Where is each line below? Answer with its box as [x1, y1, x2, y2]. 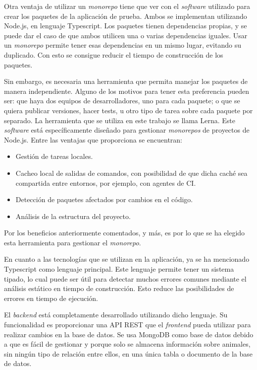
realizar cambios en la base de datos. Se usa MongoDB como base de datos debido [4, 329, 254, 339]
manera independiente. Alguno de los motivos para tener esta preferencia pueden [4, 85, 250, 96]
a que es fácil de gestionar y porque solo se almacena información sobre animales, [4, 339, 251, 349]
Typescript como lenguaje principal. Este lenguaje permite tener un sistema [4, 264, 234, 274]
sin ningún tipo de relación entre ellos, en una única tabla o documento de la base [4, 348, 253, 359]
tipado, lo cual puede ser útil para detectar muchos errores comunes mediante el [4, 273, 247, 284]
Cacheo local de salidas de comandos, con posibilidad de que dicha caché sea [15, 167, 248, 178]
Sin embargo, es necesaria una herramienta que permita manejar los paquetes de [4, 76, 248, 86]
